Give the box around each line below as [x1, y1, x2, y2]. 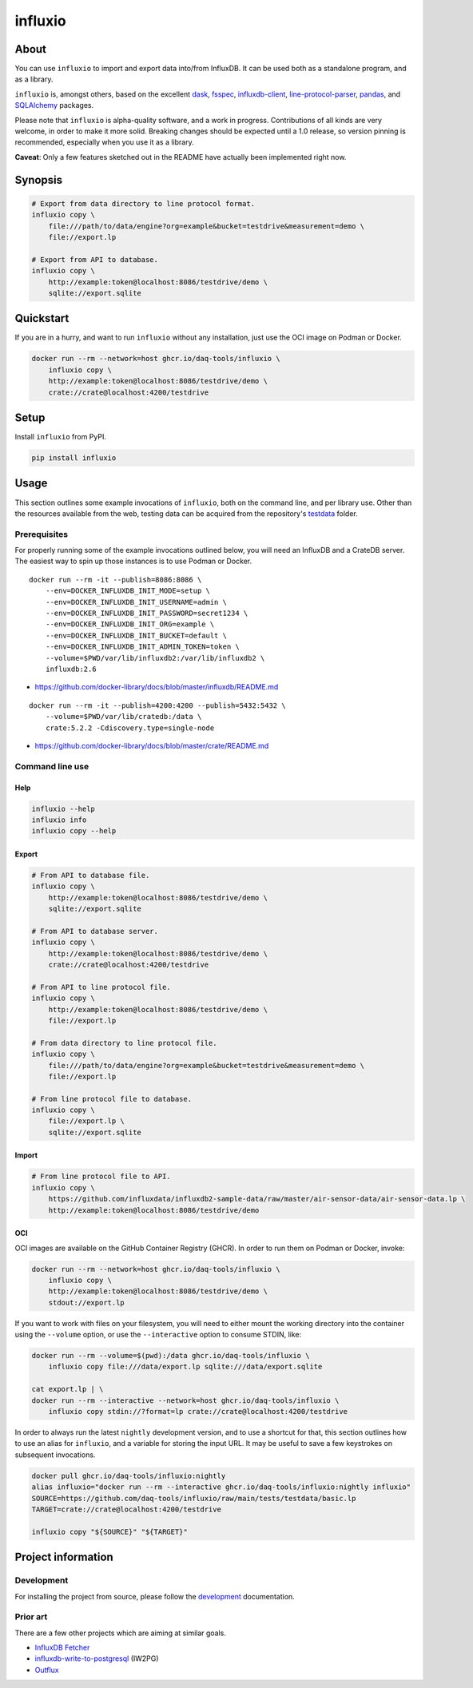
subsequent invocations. [14, 1450, 96, 1460]
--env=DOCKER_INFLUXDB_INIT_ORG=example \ [45, 620, 215, 629]
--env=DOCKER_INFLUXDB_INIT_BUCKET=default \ [45, 631, 228, 640]
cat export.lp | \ [31, 1384, 104, 1394]
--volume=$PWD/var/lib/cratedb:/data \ [45, 712, 202, 721]
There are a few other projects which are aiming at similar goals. [14, 1628, 227, 1638]
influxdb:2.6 [45, 665, 97, 673]
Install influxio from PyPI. [14, 432, 107, 442]
